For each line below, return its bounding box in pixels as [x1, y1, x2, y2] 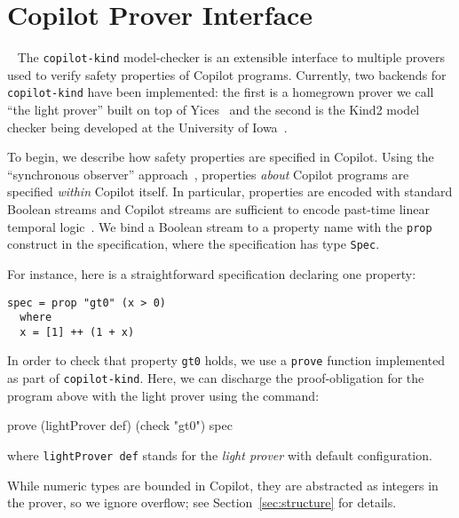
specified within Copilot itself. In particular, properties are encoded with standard [7, 182, 453, 201]
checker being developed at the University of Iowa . [7, 117, 288, 136]
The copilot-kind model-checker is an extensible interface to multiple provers [17, 48, 446, 67]
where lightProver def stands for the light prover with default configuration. [7, 445, 432, 464]
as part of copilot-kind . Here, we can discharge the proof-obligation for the [7, 369, 424, 387]
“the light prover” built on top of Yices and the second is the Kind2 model [7, 100, 420, 119]
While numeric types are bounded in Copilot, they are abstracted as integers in [7, 475, 439, 494]
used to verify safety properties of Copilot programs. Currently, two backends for [7, 65, 447, 84]
